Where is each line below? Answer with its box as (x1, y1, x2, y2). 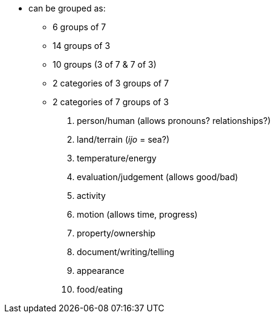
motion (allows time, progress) (77, 209, 198, 219)
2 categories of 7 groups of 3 (53, 97, 169, 107)
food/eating (77, 284, 123, 294)
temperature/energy (77, 153, 157, 163)
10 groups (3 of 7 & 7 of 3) (53, 59, 157, 70)
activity (77, 190, 106, 201)
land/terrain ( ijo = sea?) (77, 134, 170, 144)
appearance (77, 265, 125, 276)
